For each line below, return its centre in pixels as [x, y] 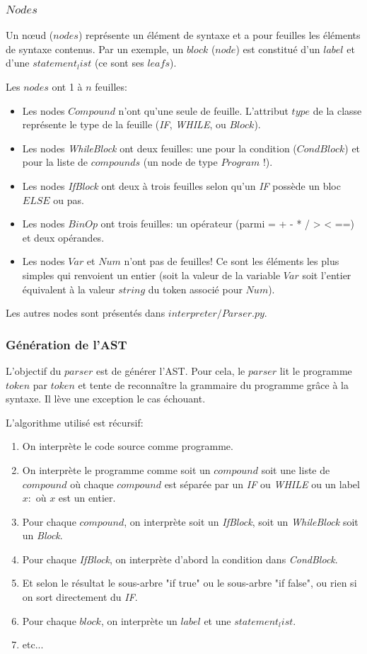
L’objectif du [34, 370]
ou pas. [69, 199]
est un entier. [87, 498]
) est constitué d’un [278, 49]
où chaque [92, 484]
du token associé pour [195, 289]
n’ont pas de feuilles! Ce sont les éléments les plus [232, 261]
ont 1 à [67, 86]
